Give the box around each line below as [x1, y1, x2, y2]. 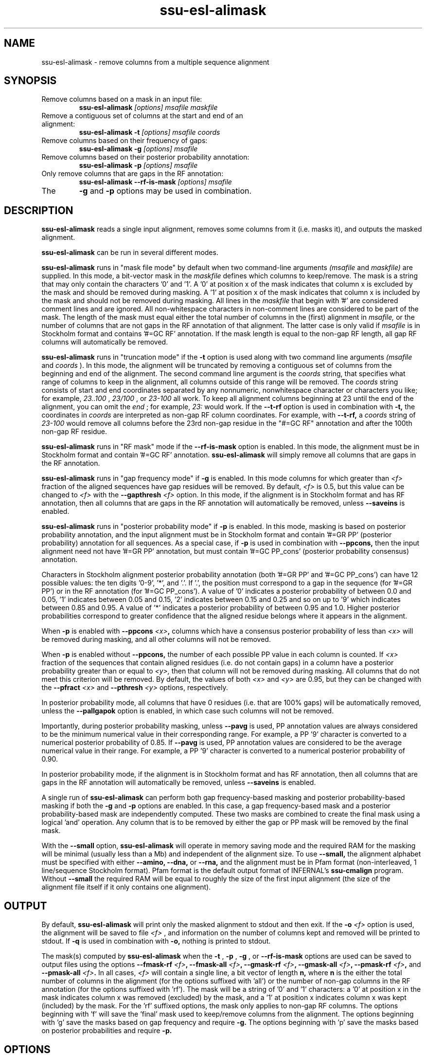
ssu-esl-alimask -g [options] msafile [79, 145, 198, 153]
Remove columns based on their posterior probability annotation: [41, 153, 249, 162]
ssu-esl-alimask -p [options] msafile [79, 161, 198, 170]
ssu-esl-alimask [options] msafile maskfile [79, 103, 218, 112]
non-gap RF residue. [41, 427, 107, 436]
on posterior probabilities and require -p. [41, 1026, 172, 1035]
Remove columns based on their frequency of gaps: [41, 136, 208, 145]
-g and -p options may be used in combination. [79, 186, 252, 196]
